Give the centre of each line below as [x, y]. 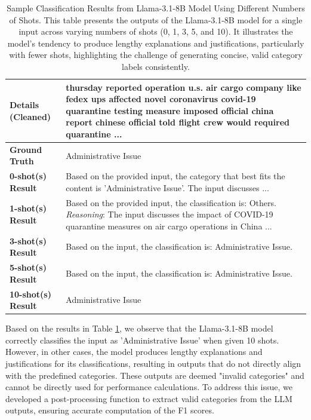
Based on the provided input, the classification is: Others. [171, 202]
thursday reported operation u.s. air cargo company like [184, 87]
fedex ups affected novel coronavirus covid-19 [161, 99]
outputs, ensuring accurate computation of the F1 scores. [110, 410]
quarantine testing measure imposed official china [170, 110]
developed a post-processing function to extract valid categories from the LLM [149, 398]
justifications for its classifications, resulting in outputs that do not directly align [153, 364]
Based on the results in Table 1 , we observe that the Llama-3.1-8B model [139, 328]
